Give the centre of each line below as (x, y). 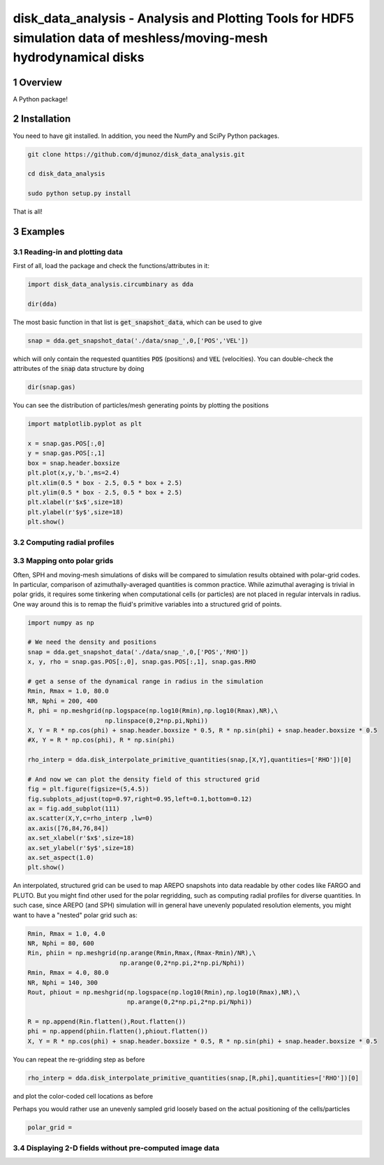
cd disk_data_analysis (66, 174)
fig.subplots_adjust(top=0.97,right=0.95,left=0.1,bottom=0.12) (140, 799)
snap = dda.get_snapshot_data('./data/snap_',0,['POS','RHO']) (138, 652)
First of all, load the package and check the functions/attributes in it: (111, 266)
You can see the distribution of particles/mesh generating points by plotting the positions (141, 405)
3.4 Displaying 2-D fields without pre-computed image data (116, 1148)
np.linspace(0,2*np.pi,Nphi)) (157, 720)
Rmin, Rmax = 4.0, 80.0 (68, 973)
